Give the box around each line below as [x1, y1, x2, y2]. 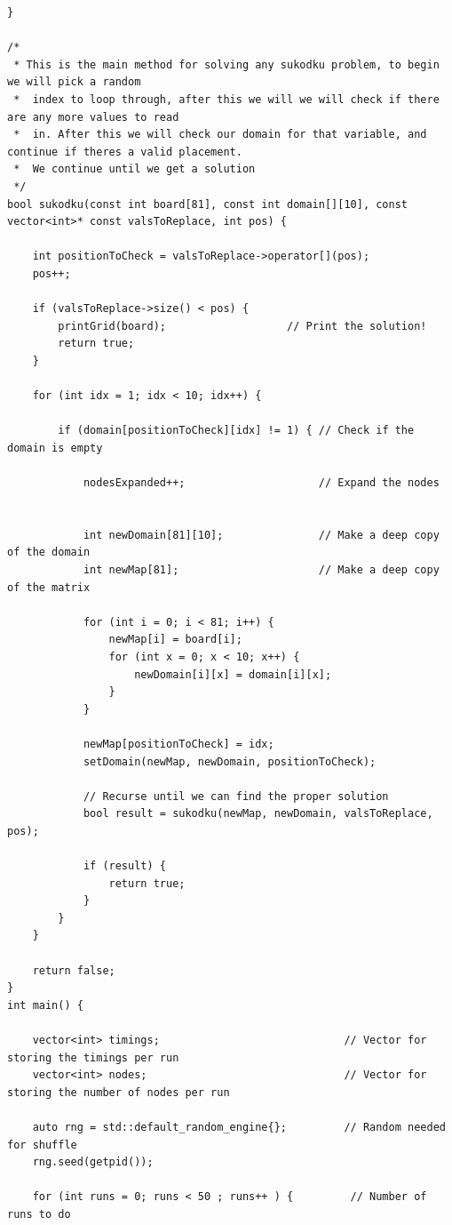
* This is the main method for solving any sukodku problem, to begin [13, 58, 440, 71]
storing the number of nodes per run [7, 1085, 230, 1099]
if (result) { [83, 860, 166, 873]
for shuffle [7, 1138, 77, 1151]
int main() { [7, 998, 83, 1012]
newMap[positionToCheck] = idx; [83, 737, 274, 750]
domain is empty [7, 441, 103, 454]
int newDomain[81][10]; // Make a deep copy [83, 528, 440, 541]
